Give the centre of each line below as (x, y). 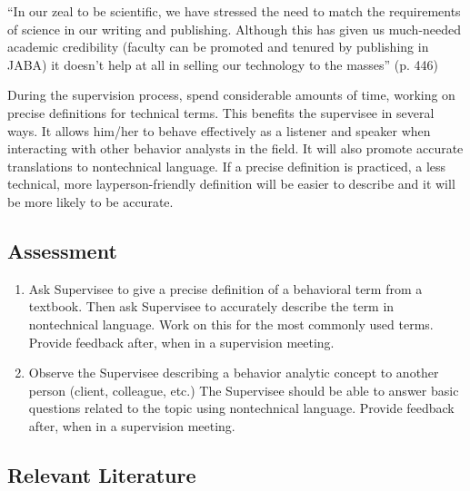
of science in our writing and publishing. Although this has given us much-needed (235, 29)
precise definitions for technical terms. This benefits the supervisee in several (221, 112)
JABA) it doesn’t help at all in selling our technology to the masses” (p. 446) (223, 64)
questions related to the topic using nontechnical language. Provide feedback (241, 408)
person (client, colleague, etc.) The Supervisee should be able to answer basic (244, 390)
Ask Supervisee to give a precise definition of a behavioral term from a (225, 288)
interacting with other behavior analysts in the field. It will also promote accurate (235, 148)
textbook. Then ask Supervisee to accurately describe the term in (211, 306)
